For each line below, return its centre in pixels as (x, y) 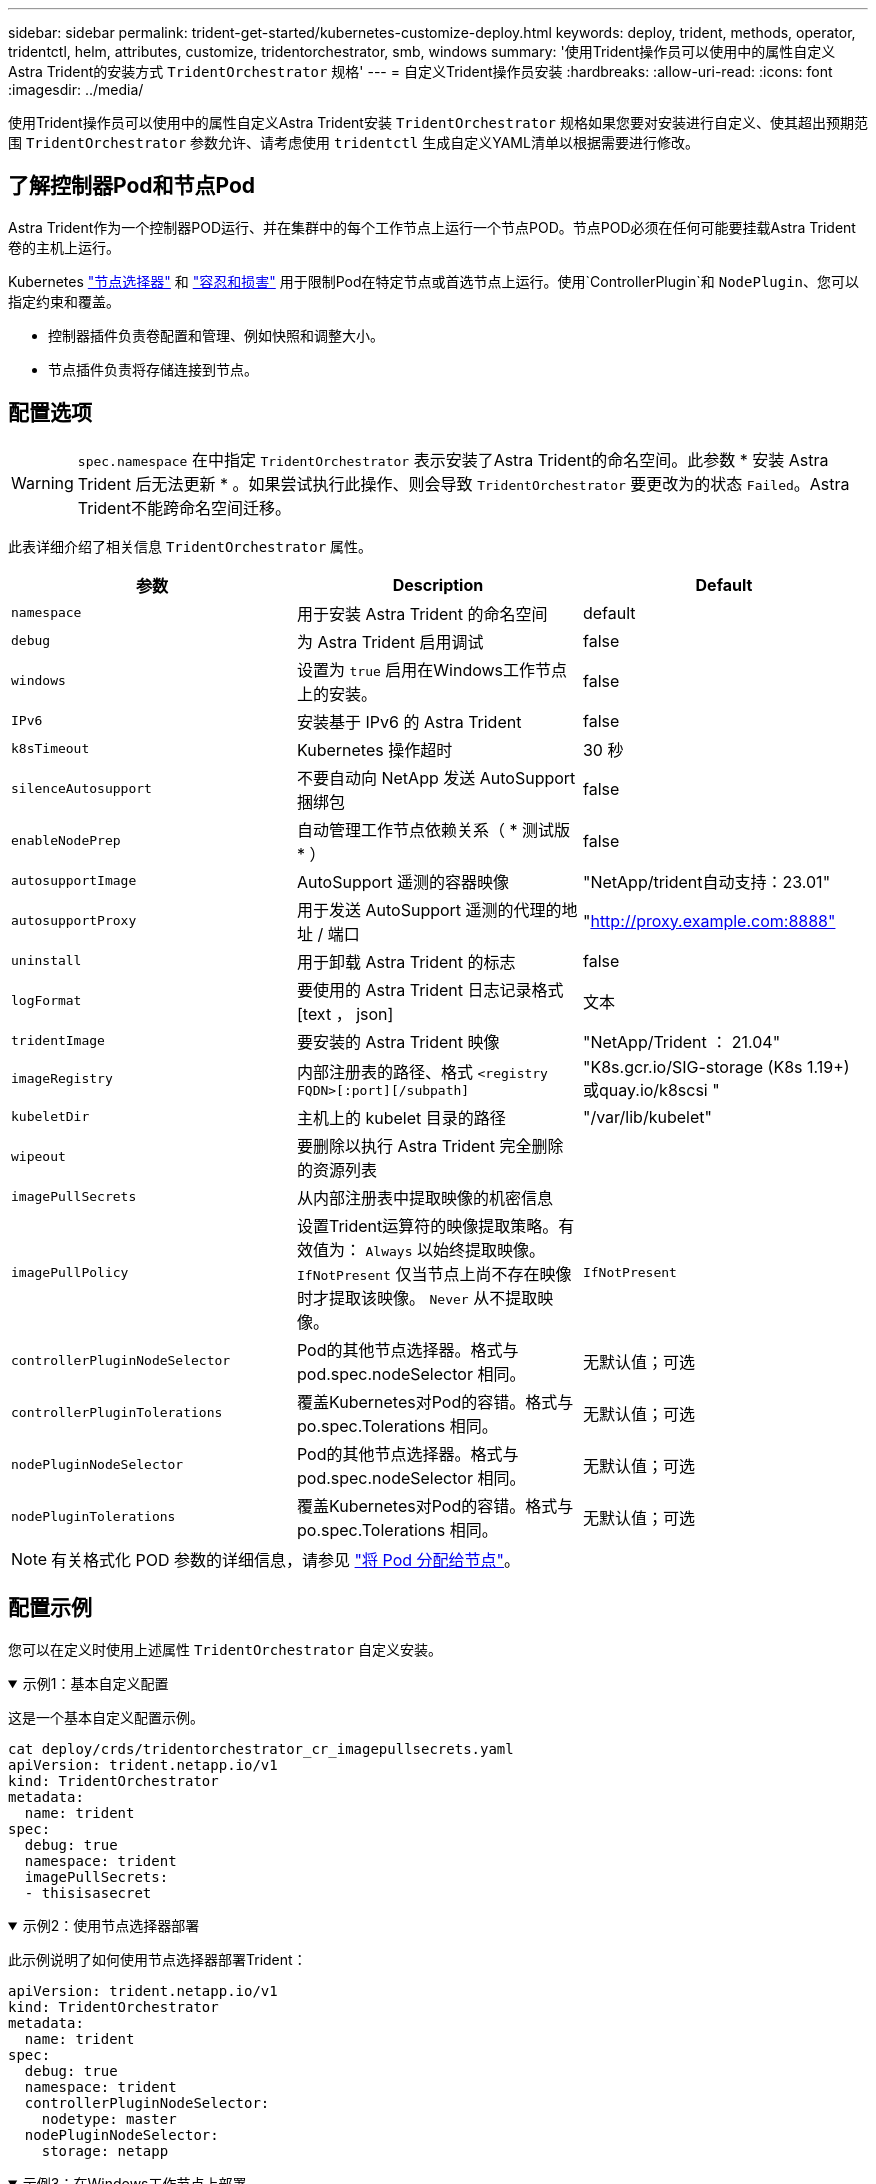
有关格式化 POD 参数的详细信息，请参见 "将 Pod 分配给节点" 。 (286, 1559)
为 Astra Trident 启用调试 (390, 641)
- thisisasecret (88, 1892)
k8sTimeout (50, 749)
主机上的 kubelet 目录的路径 (401, 1117)
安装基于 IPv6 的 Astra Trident (409, 721)
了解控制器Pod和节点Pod (132, 186)
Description (438, 584)
